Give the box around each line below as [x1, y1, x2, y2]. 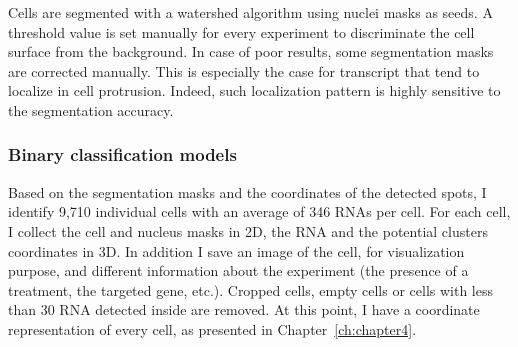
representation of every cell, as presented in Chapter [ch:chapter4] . [8, 318, 417, 339]
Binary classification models [8, 142, 237, 167]
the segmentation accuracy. [8, 99, 174, 120]
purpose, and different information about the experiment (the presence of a [8, 260, 469, 281]
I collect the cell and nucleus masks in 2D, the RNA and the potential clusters [8, 220, 488, 241]
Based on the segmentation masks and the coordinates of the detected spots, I [8, 181, 487, 202]
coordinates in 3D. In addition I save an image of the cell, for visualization [8, 240, 465, 261]
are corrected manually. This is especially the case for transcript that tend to [8, 60, 480, 81]
